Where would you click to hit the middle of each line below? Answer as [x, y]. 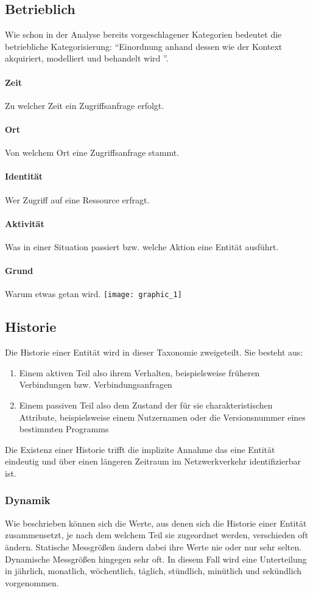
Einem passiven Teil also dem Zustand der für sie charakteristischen [146, 405]
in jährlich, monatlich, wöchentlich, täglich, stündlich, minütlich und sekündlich [153, 571]
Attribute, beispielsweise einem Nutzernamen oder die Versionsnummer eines [162, 417]
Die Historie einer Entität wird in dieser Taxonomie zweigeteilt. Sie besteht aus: [154, 352]
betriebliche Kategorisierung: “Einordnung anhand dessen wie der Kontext [144, 46]
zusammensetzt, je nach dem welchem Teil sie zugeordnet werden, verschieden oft [157, 535]
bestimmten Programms [64, 429]
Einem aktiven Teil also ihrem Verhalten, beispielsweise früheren [139, 372]
